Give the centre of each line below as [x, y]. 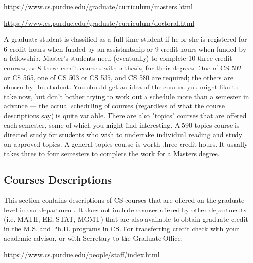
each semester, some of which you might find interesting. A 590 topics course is [122, 125]
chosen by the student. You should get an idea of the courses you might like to [121, 87]
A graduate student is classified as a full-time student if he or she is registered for [126, 39]
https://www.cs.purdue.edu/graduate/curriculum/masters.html [98, 6]
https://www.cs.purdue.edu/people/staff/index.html [82, 254]
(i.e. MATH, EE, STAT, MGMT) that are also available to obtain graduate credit [126, 219]
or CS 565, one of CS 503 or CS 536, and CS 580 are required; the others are [118, 77]
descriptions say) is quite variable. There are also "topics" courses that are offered [125, 115]
